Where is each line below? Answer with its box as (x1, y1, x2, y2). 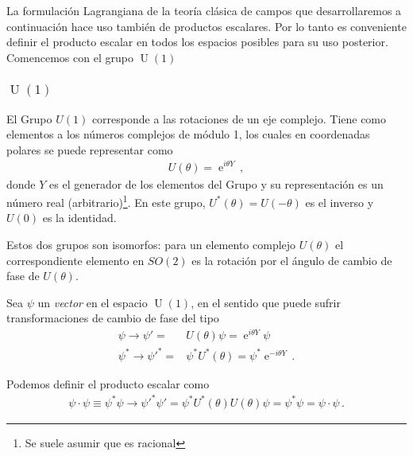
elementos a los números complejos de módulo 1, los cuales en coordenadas (6, 126, 370, 142)
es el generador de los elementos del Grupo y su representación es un (49, 175, 384, 192)
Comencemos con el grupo (6, 49, 133, 65)
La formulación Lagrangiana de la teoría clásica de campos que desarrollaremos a (6, 2, 402, 18)
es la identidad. (42, 209, 117, 226)
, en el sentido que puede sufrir (191, 294, 341, 310)
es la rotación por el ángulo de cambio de (191, 251, 392, 268)
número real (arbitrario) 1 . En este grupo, (6, 192, 206, 210)
